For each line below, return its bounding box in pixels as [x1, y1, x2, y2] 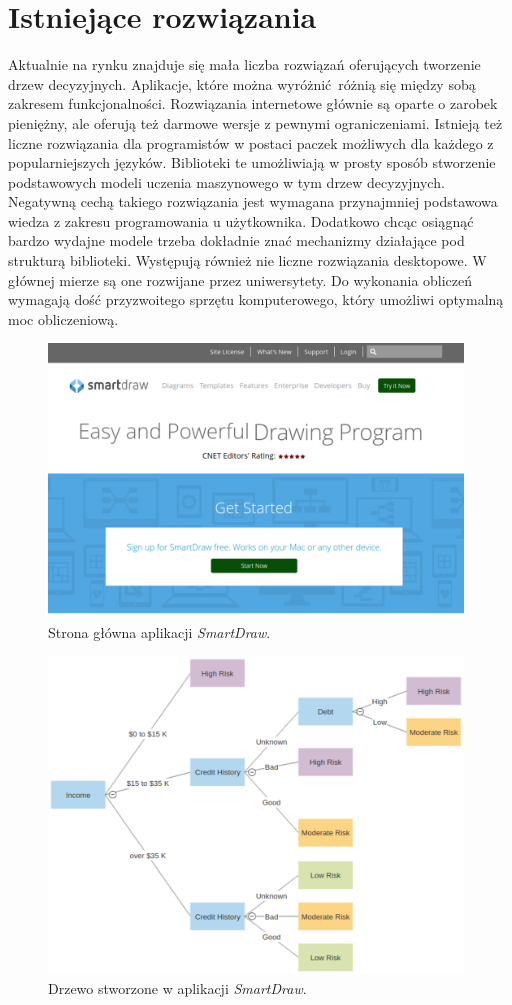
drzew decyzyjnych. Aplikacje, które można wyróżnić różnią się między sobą [8, 73, 476, 94]
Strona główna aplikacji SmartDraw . [48, 622, 271, 643]
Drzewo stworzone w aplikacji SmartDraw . [48, 977, 307, 998]
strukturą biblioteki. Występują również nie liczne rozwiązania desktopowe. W [8, 250, 487, 271]
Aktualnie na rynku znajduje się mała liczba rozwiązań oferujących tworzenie [8, 54, 481, 75]
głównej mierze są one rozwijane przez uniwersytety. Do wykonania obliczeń [8, 269, 473, 290]
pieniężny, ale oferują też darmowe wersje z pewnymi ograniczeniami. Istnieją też [8, 112, 503, 133]
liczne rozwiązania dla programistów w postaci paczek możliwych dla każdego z [8, 132, 494, 153]
